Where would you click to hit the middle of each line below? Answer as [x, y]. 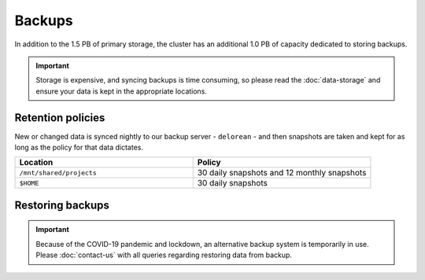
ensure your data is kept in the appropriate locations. [122, 91]
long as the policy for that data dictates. [79, 147]
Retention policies [60, 118]
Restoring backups [62, 205]
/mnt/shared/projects [58, 173]
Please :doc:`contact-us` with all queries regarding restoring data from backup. [164, 255]
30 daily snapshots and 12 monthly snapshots [282, 173]
